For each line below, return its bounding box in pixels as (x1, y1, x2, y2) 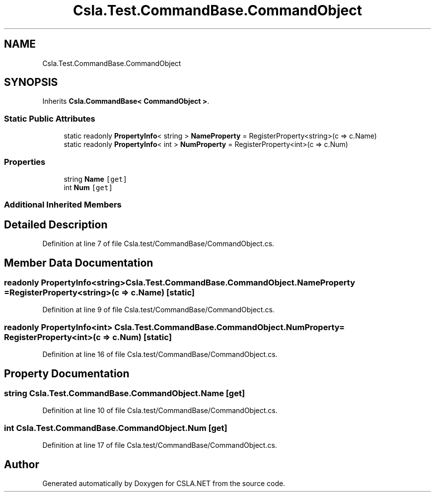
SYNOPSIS (4, 76, 58, 89)
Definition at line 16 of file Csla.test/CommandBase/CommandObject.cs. (42, 350, 278, 359)
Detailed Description (4, 218, 108, 231)
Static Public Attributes (4, 113, 95, 124)
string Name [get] (64, 174, 127, 183)
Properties (4, 156, 46, 167)
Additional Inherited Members (4, 200, 122, 210)
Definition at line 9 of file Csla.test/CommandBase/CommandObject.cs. (42, 305, 275, 314)
